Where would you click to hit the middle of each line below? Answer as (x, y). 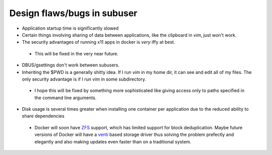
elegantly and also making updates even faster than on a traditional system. (113, 141)
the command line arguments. (65, 98)
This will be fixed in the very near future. (76, 53)
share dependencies (43, 116)
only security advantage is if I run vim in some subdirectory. (84, 79)
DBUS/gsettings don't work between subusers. (71, 65)
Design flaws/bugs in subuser (73, 13)
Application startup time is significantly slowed (70, 28)
